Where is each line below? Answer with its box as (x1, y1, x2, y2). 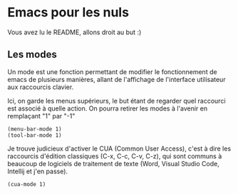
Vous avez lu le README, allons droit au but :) (7, 28, 142, 36)
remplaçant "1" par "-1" (7, 111, 76, 120)
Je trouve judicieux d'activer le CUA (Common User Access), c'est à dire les (7, 144, 232, 153)
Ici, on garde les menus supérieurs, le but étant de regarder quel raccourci (7, 96, 226, 105)
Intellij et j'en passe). (7, 167, 68, 175)
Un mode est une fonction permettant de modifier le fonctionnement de (7, 67, 217, 76)
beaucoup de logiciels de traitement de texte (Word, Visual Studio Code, (7, 159, 219, 168)
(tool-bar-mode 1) (7, 131, 62, 139)
